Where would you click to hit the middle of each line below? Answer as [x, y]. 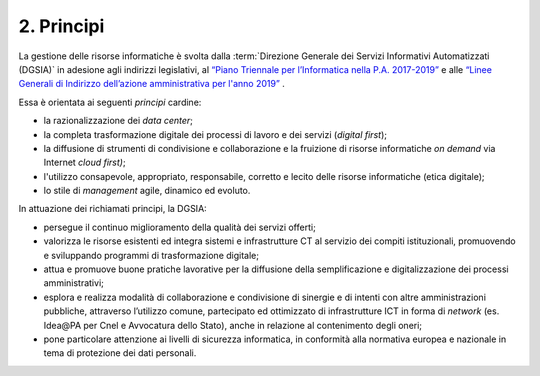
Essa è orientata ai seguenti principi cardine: [110, 102]
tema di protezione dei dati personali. [120, 353]
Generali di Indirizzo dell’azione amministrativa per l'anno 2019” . [151, 84]
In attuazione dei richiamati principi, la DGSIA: [112, 209]
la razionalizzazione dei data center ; [118, 121]
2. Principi [61, 26]
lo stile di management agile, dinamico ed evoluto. [147, 191]
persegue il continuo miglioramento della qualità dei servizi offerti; [180, 227]
